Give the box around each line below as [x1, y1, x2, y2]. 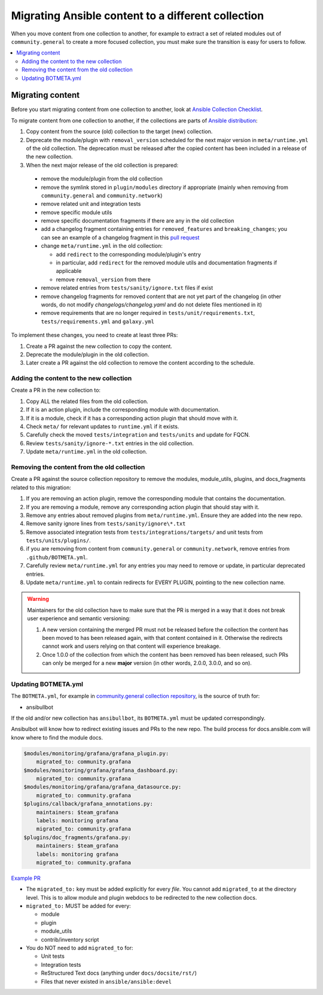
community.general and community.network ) [41, 192, 163, 199]
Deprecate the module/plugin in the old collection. [26, 351, 150, 358]
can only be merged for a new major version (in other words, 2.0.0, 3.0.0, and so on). [42, 660, 252, 667]
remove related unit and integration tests [41, 200, 141, 208]
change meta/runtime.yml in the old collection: [41, 242, 163, 249]
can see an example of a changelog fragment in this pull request [41, 234, 200, 241]
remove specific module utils [41, 209, 112, 216]
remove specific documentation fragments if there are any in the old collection [41, 217, 234, 224]
